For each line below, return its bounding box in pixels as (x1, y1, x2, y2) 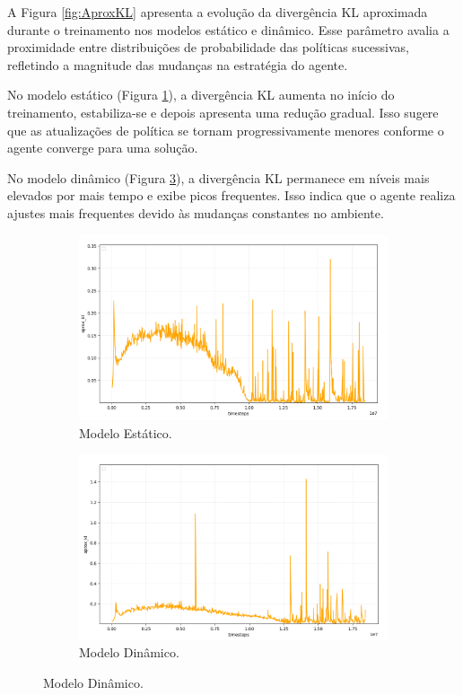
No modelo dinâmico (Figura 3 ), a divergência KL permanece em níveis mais (7, 168, 430, 187)
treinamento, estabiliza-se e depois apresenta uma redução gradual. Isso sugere (7, 102, 439, 121)
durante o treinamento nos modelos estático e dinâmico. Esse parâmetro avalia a (7, 20, 450, 39)
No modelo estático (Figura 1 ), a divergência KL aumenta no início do (7, 85, 395, 104)
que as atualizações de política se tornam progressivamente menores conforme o (7, 120, 444, 139)
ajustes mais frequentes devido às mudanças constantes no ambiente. (7, 203, 384, 222)
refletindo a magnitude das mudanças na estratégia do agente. (7, 55, 348, 74)
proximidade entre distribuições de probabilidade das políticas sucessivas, (7, 38, 410, 57)
